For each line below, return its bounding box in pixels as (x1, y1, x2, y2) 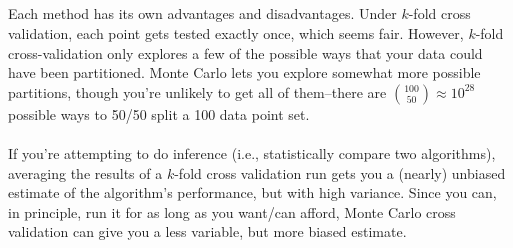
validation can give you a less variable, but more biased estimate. (8, 221, 407, 242)
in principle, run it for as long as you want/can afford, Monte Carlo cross (8, 201, 456, 222)
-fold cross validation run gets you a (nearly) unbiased (174, 162, 506, 183)
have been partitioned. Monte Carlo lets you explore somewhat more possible (8, 62, 481, 83)
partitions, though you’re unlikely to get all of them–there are (8, 81, 387, 102)
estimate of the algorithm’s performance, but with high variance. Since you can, (8, 182, 497, 203)
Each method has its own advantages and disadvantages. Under (8, 3, 397, 24)
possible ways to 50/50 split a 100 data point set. (8, 103, 310, 124)
